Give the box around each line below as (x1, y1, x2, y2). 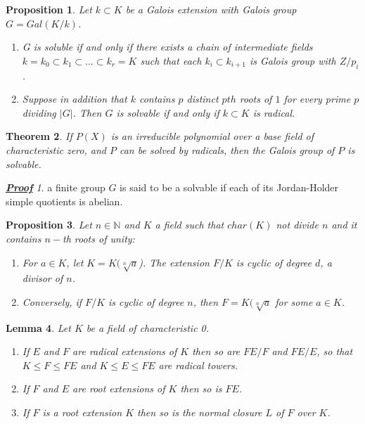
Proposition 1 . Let (6, 2, 92, 16)
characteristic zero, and (6, 142, 106, 157)
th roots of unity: (63, 231, 135, 245)
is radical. (252, 105, 295, 120)
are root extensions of (72, 381, 165, 396)
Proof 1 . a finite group (6, 180, 105, 195)
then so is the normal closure (137, 405, 262, 420)
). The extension (139, 255, 210, 269)
